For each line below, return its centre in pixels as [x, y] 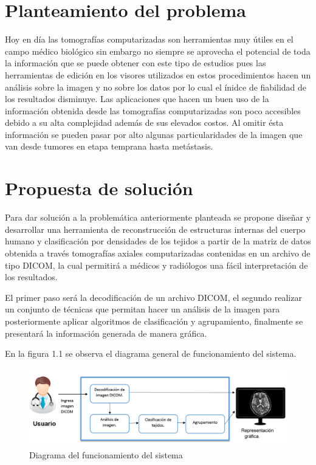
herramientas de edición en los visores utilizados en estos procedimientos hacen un [158, 74]
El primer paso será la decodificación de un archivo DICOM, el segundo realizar [153, 297]
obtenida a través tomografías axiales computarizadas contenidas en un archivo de [158, 253]
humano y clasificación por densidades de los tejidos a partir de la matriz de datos [158, 241]
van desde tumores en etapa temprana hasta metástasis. [109, 146]
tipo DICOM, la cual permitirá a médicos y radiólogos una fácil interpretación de [156, 265]
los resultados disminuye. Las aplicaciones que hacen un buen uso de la [137, 99]
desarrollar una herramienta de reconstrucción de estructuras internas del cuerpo [155, 229]
